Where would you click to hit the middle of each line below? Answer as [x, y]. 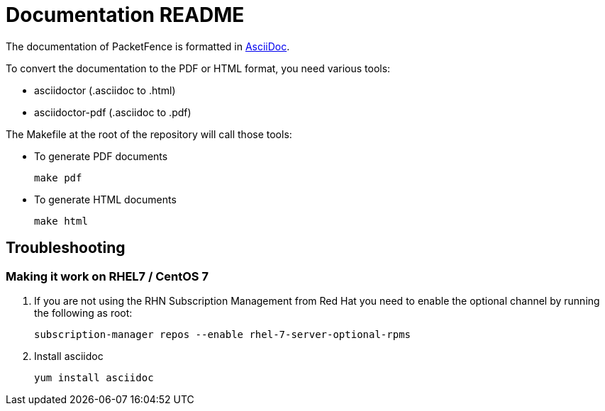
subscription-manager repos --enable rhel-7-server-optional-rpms [223, 334]
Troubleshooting [66, 248]
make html [61, 221]
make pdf [58, 178]
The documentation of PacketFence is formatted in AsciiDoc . [148, 46]
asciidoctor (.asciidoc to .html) [105, 90]
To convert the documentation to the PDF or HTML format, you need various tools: [198, 68]
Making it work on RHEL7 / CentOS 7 [107, 276]
